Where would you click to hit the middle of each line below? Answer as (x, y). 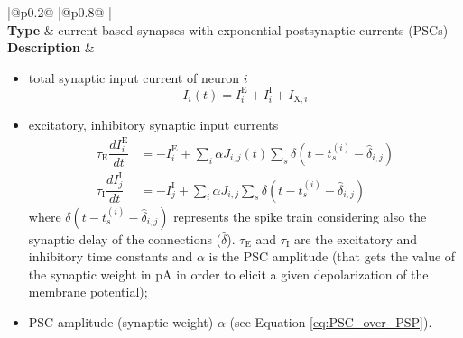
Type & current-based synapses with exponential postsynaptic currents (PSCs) (228, 29)
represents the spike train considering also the (300, 216)
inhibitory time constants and (111, 256)
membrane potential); (88, 292)
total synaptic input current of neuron (134, 77)
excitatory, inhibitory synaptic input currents (153, 125)
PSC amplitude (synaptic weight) (121, 322)
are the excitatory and (356, 238)
